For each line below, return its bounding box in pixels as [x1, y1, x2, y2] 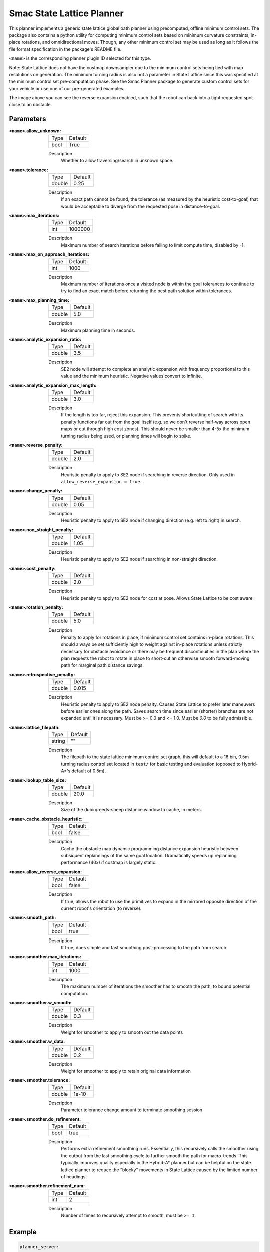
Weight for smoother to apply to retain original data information [61, 1068, 191, 1074]
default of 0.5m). [71, 768, 106, 774]
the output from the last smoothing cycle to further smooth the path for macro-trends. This [61, 1152, 248, 1159]
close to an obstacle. [9, 102, 52, 108]
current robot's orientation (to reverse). [61, 905, 142, 911]
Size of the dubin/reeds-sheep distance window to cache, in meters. [61, 807, 202, 813]
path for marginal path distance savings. [61, 662, 144, 668]
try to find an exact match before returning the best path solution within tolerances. [61, 288, 232, 294]
